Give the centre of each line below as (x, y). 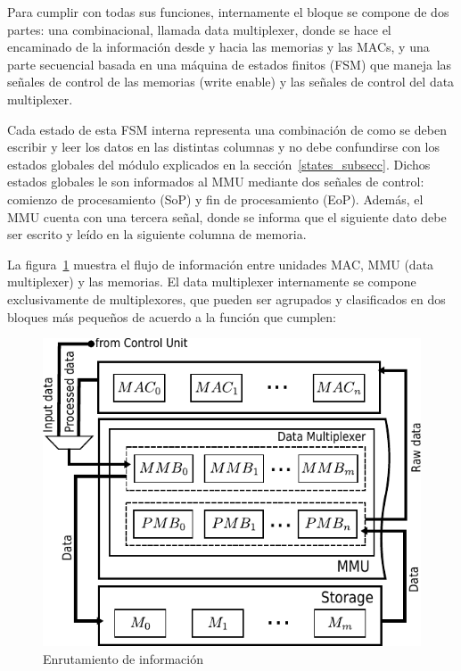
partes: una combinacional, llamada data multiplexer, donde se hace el (199, 29)
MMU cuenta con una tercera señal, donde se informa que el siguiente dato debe (227, 216)
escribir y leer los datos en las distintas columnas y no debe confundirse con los (223, 147)
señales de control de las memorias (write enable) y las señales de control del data (231, 82)
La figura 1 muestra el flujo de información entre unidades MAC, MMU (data (221, 264)
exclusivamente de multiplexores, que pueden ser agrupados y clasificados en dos (226, 298)
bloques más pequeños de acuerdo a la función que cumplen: (172, 316)
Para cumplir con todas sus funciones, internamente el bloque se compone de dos (228, 12)
